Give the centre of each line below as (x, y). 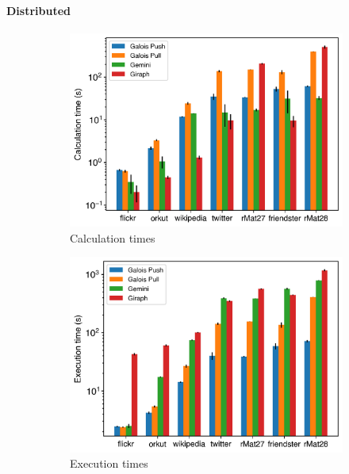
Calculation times (113, 237)
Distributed (39, 10)
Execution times (109, 463)
